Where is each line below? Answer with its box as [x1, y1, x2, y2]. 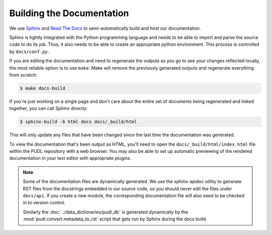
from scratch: [9, 72, 38, 78]
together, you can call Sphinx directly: [9, 105, 88, 111]
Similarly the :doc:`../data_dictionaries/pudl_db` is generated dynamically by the [23, 209, 188, 215]
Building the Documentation [9, 8, 129, 19]
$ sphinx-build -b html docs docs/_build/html [20, 119, 137, 125]
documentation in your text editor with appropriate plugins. [9, 155, 131, 161]
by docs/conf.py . [9, 48, 49, 54]
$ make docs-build [20, 85, 65, 91]
